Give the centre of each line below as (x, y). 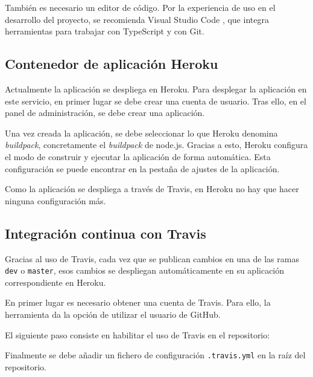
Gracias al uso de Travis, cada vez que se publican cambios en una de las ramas (152, 258)
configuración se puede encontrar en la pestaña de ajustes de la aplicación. (142, 168)
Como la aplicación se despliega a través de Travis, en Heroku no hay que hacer (152, 189)
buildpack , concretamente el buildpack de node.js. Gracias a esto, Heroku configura (156, 145)
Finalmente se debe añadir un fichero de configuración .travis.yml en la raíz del (155, 355)
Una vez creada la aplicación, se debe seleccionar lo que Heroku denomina (141, 133)
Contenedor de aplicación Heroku (112, 64)
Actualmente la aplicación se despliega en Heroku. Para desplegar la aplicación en (156, 89)
